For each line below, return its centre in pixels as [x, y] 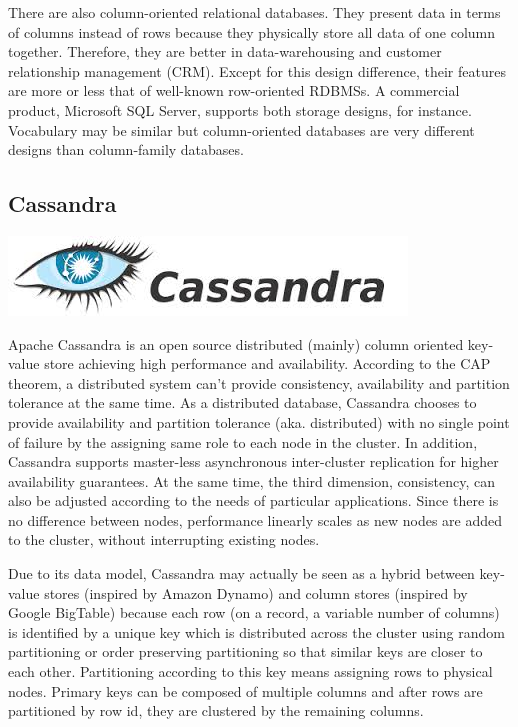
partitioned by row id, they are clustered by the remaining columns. [216, 710]
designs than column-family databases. [126, 149]
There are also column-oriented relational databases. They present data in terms [254, 12]
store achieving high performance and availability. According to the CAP [267, 363]
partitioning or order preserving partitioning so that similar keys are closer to [245, 651]
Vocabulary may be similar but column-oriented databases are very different [241, 129]
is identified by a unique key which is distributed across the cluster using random [256, 631]
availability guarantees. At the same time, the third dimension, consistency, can [251, 480]
